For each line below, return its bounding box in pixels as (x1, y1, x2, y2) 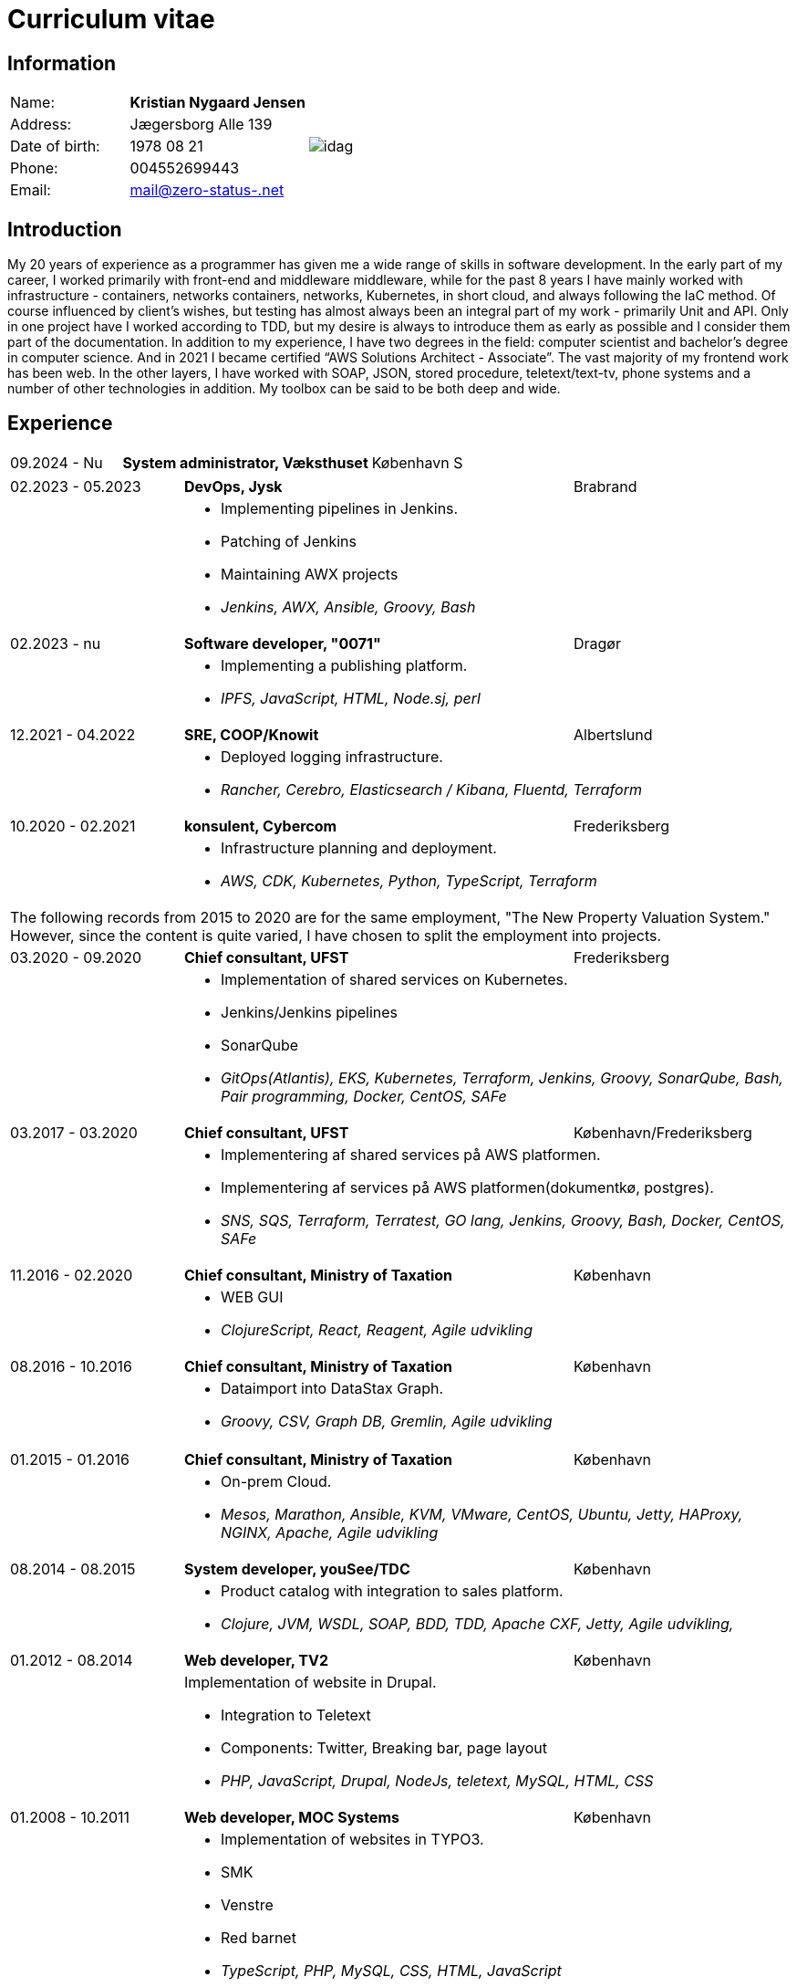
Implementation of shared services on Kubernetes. (221, 969, 568, 988)
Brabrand (574, 476, 637, 496)
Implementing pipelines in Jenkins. (221, 498, 459, 518)
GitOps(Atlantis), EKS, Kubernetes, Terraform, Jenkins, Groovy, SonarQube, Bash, (221, 1068, 783, 1087)
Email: (10, 181, 51, 200)
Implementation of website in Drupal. (184, 1672, 437, 1691)
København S (371, 453, 463, 472)
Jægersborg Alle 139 (129, 115, 273, 134)
